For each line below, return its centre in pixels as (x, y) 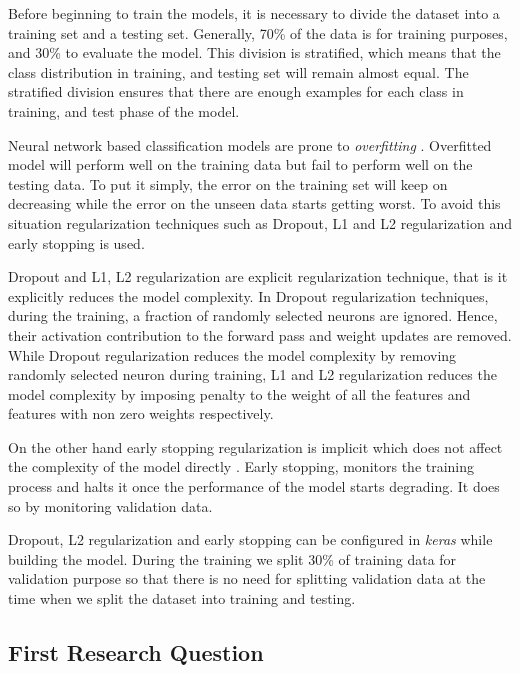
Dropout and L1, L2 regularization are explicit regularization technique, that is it (258, 276)
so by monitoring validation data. (110, 505)
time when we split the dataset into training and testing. (182, 598)
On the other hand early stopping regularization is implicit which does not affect (255, 446)
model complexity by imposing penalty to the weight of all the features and (239, 393)
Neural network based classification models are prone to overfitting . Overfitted (250, 144)
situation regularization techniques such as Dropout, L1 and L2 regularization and (260, 222)
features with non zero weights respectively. (141, 413)
